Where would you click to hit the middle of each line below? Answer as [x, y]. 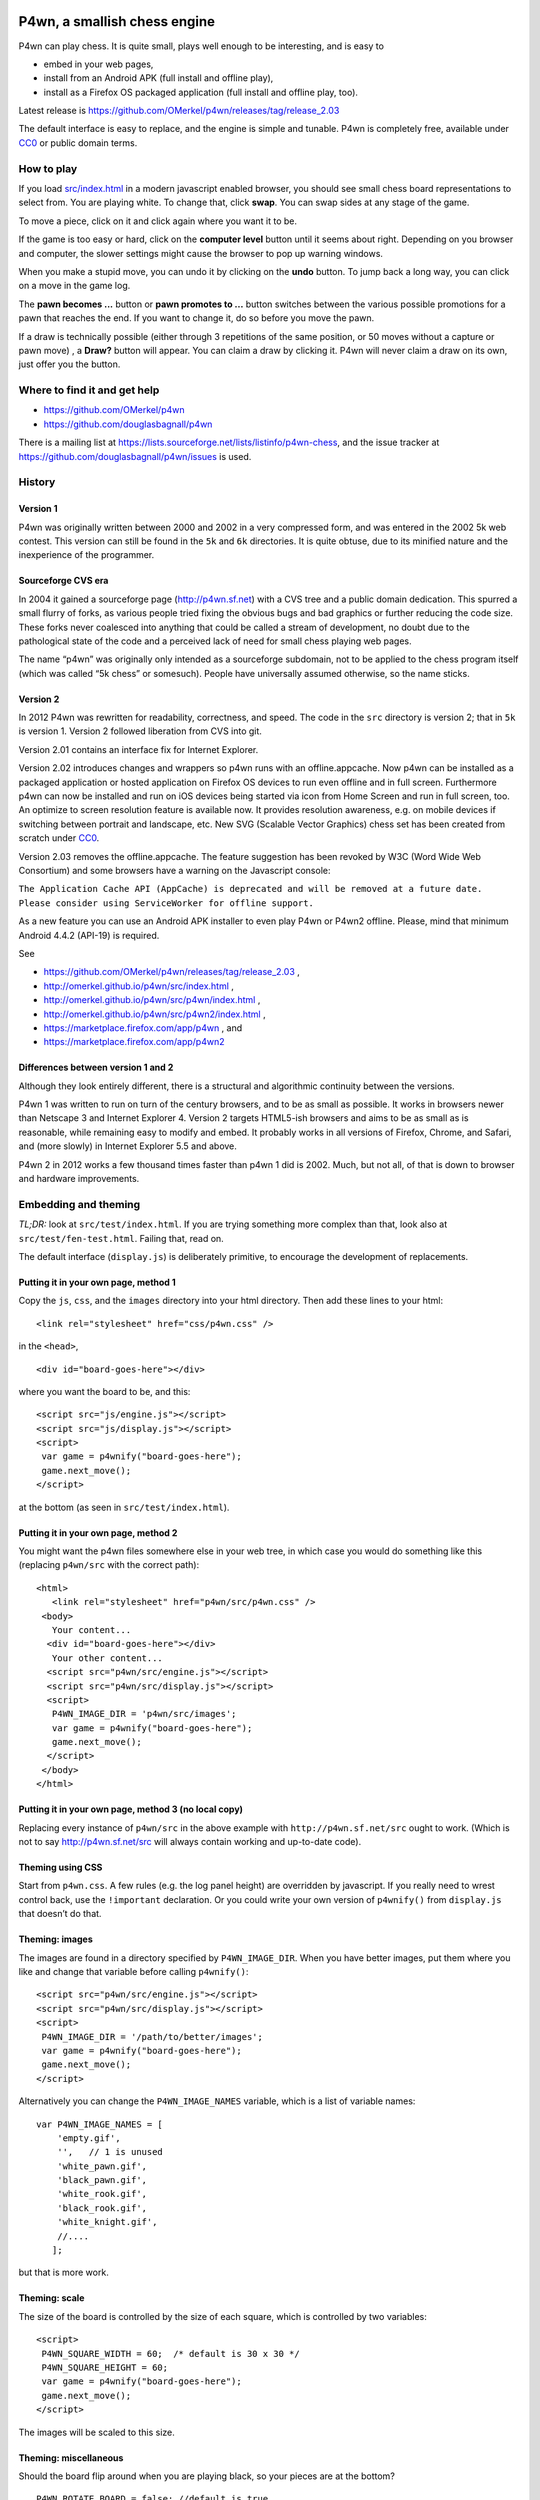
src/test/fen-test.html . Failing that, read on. [121, 1238]
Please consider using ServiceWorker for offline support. [166, 903]
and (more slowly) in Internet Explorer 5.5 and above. [127, 1146]
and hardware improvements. [79, 1179]
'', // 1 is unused [110, 2152]
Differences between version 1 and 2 [96, 1067]
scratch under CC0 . [59, 838]
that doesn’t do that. [60, 1914]
